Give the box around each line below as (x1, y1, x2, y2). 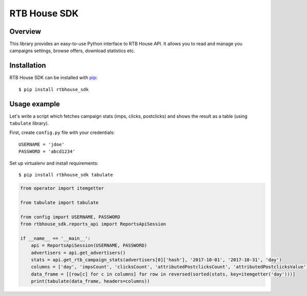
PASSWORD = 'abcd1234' (18, 149, 76, 154)
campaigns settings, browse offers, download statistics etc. (9, 48, 135, 54)
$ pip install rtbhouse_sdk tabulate (18, 172, 114, 177)
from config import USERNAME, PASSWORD (20, 214, 120, 220)
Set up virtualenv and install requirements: (9, 160, 99, 166)
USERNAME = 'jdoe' (18, 141, 65, 147)
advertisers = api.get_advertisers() (31, 249, 126, 256)
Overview (9, 27, 41, 36)
